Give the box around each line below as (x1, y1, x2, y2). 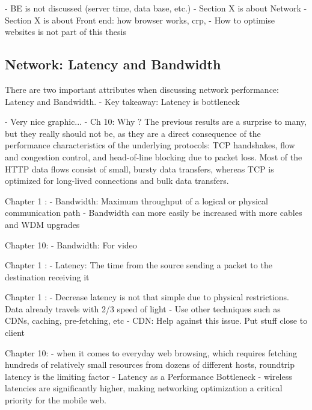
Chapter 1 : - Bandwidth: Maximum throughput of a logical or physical (5, 194, 268, 207)
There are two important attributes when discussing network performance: (5, 83, 279, 95)
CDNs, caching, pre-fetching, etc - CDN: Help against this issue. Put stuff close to (5, 314, 308, 327)
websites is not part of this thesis (5, 25, 126, 38)
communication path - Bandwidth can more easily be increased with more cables (5, 206, 302, 219)
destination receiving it (5, 270, 90, 283)
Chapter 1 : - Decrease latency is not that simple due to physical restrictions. (5, 291, 289, 303)
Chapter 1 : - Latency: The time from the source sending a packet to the (5, 259, 272, 271)
